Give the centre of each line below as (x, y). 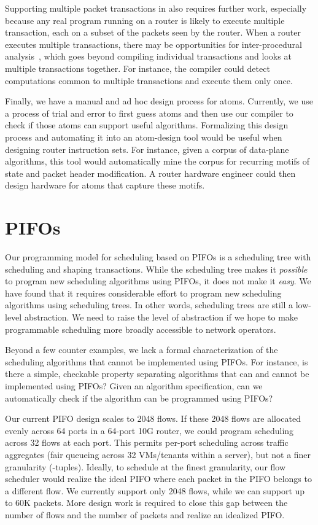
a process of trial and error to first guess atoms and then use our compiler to (149, 113)
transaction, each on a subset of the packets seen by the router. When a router (153, 32)
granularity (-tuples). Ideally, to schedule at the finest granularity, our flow (145, 466)
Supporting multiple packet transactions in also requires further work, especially (156, 8)
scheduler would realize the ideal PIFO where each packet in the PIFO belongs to (158, 479)
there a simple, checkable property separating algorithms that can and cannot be (157, 374)
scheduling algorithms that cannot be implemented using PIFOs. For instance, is (157, 361)
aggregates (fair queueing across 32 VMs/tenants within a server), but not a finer (158, 454)
